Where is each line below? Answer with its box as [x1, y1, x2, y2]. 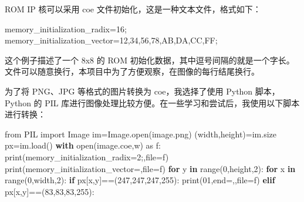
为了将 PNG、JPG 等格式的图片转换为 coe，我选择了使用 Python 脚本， [5, 85, 280, 97]
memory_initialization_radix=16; [5, 22, 127, 35]
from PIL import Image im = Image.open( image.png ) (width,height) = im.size [5, 127, 277, 140]
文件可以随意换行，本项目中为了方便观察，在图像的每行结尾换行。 [5, 65, 259, 78]
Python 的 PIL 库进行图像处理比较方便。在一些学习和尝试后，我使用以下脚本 [5, 96, 300, 109]
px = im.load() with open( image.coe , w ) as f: [5, 139, 161, 151]
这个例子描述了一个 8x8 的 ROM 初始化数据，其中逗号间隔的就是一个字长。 [5, 53, 295, 66]
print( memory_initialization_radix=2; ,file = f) [5, 150, 169, 163]
